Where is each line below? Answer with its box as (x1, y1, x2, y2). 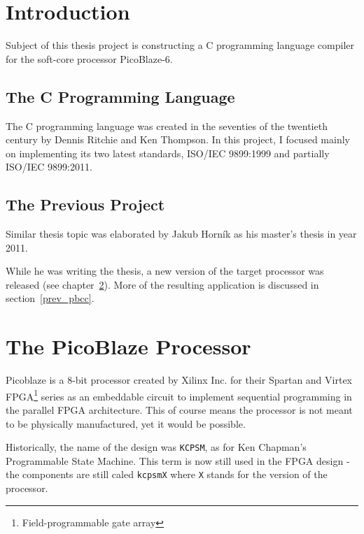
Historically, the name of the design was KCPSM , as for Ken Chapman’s (6, 440, 307, 454)
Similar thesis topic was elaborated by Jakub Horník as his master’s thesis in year (6, 226, 357, 241)
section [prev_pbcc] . (6, 291, 94, 305)
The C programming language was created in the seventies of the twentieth (6, 118, 328, 133)
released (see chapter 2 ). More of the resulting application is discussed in (6, 277, 319, 291)
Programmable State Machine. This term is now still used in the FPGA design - (6, 453, 350, 468)
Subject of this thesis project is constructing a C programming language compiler (6, 38, 354, 52)
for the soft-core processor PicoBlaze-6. (6, 51, 173, 66)
